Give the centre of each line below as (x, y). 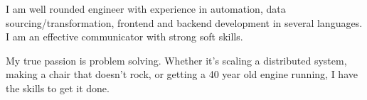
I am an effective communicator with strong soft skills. (124, 37)
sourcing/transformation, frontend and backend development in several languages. (184, 22)
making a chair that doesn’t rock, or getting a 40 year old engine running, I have (182, 74)
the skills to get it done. (58, 88)
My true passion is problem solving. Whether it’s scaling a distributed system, (176, 60)
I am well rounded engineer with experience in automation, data (146, 9)
